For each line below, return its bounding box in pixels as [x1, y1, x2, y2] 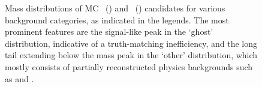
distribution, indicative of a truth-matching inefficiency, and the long [5, 37, 257, 49]
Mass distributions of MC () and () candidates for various [5, 2, 225, 14]
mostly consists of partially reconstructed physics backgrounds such [5, 60, 253, 73]
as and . [5, 72, 34, 85]
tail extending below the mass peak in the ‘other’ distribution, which [5, 49, 258, 61]
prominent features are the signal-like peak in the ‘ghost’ [5, 25, 213, 38]
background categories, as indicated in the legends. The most [5, 13, 229, 26]
